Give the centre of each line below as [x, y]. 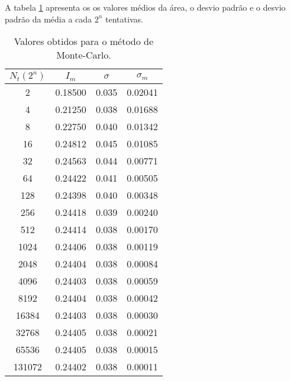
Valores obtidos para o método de [84, 41]
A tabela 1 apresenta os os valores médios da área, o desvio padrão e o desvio [145, 7]
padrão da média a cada [49, 19]
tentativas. [124, 19]
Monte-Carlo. [84, 55]
